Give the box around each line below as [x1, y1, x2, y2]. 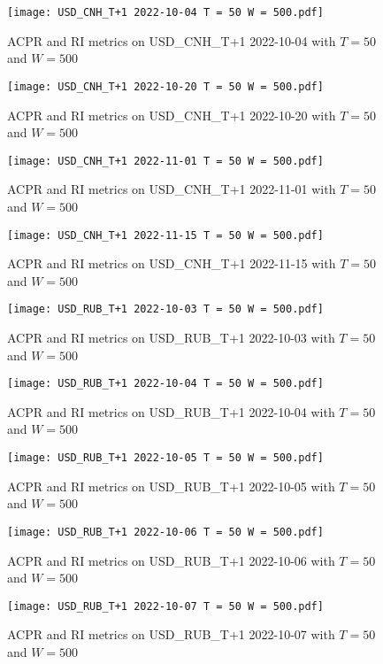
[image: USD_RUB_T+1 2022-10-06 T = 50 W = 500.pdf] [7, 525, 324, 538]
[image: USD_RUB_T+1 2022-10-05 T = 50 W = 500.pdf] [7, 452, 324, 465]
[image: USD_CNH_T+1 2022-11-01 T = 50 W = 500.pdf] [7, 154, 324, 167]
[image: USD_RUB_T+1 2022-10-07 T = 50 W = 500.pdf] [7, 599, 324, 613]
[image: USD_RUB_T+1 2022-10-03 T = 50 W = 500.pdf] [7, 303, 324, 316]
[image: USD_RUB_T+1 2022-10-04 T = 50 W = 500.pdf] [7, 377, 324, 390]
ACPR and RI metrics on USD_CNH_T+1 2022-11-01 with [7, 180, 336, 198]
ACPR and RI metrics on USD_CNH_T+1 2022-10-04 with [7, 31, 336, 50]
